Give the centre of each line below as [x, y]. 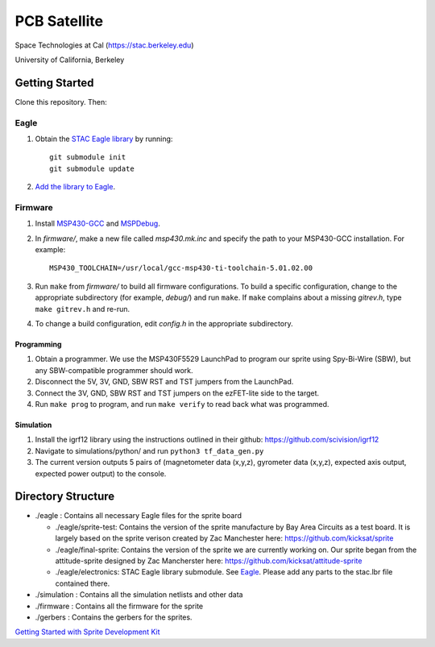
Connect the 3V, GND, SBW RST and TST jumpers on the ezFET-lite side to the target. [177, 393]
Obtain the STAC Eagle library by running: [104, 139]
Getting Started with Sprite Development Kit [87, 632]
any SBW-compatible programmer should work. [114, 370]
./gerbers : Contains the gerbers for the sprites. [114, 617]
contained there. [83, 583]
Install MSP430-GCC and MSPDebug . [98, 224]
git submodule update [92, 168]
